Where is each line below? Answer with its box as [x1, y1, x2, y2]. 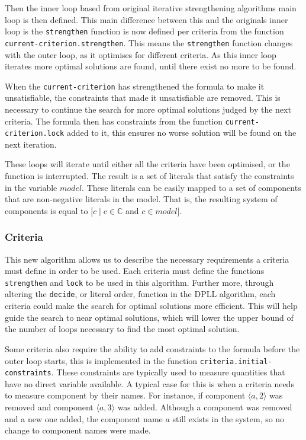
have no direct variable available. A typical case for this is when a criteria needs [5, 377, 294, 390]
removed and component [5, 401, 94, 413]
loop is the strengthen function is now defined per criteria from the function [5, 25, 284, 37]
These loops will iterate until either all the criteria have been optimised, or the [5, 158, 290, 170]
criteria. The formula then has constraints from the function [5, 114, 223, 127]
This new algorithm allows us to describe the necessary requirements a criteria [5, 253, 289, 265]
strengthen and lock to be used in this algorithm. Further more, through [5, 276, 274, 288]
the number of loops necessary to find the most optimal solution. [5, 323, 240, 335]
